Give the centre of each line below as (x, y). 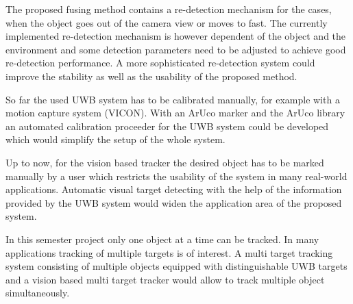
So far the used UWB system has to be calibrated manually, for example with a (173, 99)
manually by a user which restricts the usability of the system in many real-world (176, 176)
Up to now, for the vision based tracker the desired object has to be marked (165, 162)
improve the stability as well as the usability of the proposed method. (151, 76)
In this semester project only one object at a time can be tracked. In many (162, 239)
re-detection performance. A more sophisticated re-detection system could (160, 63)
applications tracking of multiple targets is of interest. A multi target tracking (169, 252)
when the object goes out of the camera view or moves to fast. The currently (167, 22)
